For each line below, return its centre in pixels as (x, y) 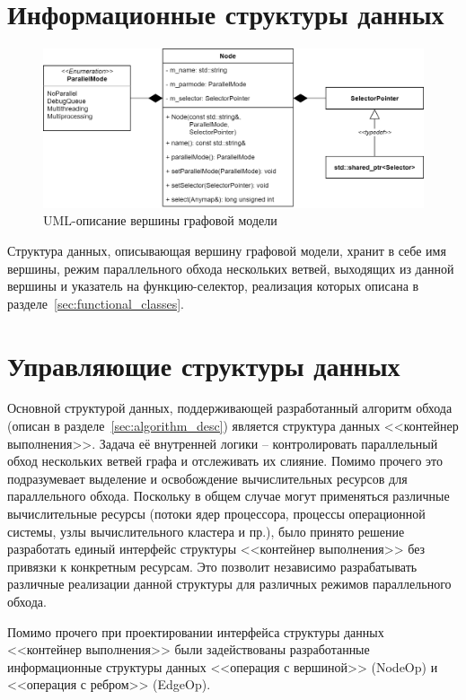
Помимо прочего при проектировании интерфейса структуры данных (196, 631)
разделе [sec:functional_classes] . (96, 303)
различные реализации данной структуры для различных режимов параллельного (229, 584)
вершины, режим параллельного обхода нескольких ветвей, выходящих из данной (231, 268)
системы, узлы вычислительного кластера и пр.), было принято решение (206, 531)
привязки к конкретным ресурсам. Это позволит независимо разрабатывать (212, 566)
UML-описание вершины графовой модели (160, 220)
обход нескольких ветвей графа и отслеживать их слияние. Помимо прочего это (225, 461)
